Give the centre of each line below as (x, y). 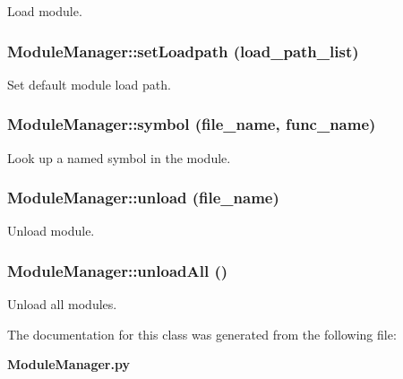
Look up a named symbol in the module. (119, 157)
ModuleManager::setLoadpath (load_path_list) (183, 51)
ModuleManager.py (69, 364)
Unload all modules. (62, 304)
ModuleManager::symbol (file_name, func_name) (192, 124)
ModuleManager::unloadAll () (118, 270)
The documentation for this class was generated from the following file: (202, 334)
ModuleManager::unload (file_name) (143, 198)
